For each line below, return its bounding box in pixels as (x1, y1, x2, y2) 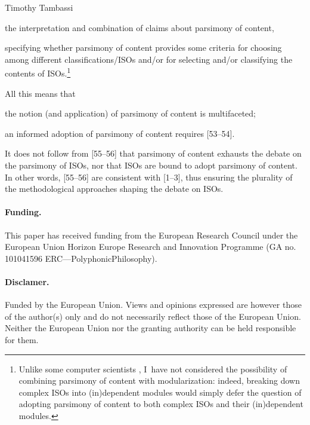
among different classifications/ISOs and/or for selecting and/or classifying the (5, 53, 293, 65)
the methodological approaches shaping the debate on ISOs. (5, 182, 224, 195)
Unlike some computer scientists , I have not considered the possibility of (18, 362, 287, 375)
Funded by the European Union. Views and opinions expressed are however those (5, 298, 302, 311)
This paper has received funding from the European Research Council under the (5, 228, 298, 241)
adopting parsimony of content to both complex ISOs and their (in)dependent (18, 398, 303, 410)
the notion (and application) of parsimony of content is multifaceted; (5, 107, 256, 120)
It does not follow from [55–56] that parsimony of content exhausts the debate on (5, 147, 302, 160)
